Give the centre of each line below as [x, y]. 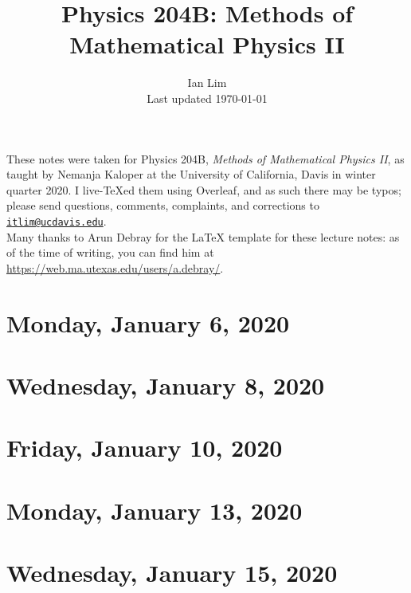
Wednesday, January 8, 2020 [166, 385]
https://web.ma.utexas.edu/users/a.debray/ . [115, 267]
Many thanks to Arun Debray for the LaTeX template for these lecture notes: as [203, 236]
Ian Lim [207, 82]
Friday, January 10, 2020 [145, 448]
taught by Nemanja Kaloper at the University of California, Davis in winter [191, 174]
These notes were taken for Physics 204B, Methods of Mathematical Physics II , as [205, 158]
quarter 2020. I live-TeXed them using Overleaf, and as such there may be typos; [204, 189]
